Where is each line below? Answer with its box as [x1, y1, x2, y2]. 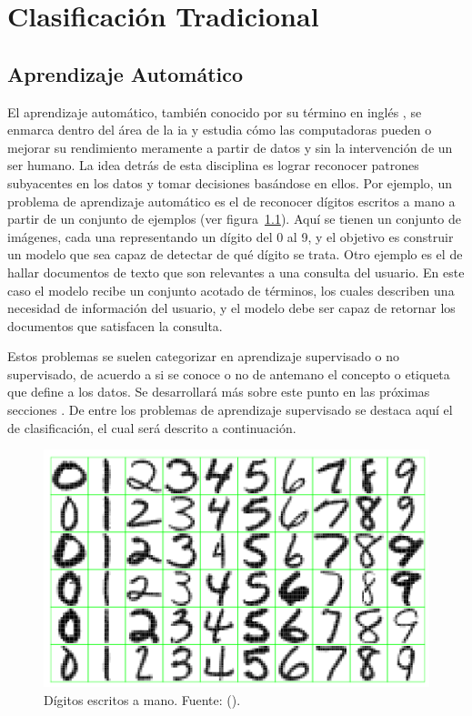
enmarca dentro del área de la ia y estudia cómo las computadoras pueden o [7, 120, 432, 139]
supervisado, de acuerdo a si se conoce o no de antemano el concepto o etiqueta [7, 364, 450, 383]
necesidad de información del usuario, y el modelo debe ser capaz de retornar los [7, 298, 456, 318]
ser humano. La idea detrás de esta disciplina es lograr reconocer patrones [7, 156, 419, 175]
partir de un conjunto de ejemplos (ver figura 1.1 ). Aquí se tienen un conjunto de [7, 209, 461, 228]
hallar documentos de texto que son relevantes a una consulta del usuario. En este [7, 262, 465, 281]
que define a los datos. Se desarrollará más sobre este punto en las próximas [7, 382, 430, 401]
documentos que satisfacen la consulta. [7, 316, 223, 335]
